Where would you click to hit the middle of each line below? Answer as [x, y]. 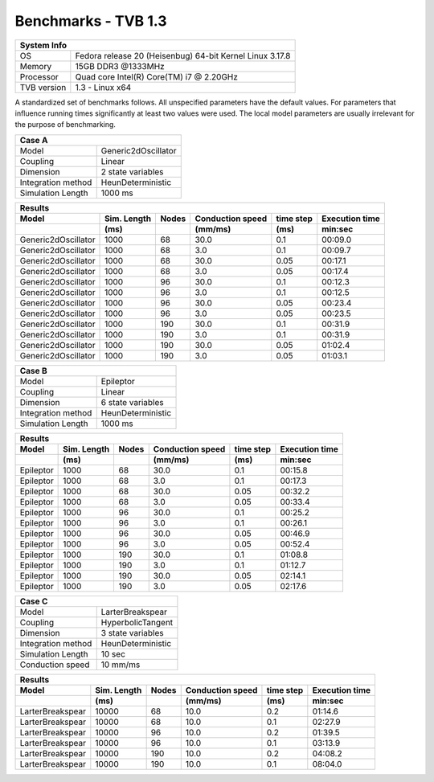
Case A [34, 140]
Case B [33, 371]
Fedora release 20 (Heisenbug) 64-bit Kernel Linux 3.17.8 [183, 55]
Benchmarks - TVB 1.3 [91, 21]
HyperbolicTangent [137, 622]
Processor [39, 76]
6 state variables [132, 402]
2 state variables [132, 171]
